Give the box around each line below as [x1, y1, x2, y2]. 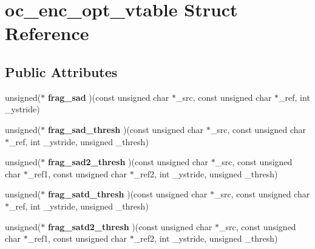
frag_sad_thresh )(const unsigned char [47, 123, 203, 135]
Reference [5, 21, 89, 46]
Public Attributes [5, 62, 118, 81]
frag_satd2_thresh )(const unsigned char [47, 220, 212, 233]
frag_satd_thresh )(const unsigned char [47, 188, 208, 200]
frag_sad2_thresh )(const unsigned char [47, 155, 209, 168]
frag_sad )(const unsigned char [47, 90, 169, 103]
